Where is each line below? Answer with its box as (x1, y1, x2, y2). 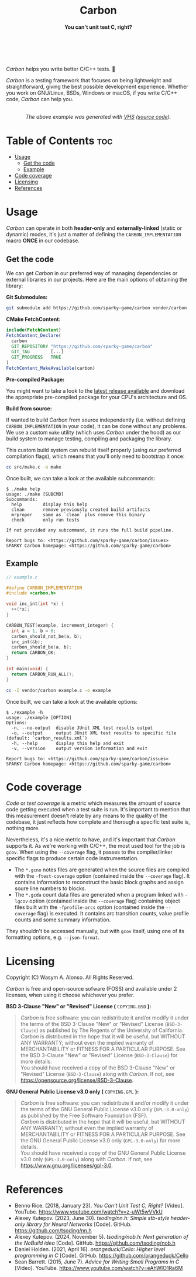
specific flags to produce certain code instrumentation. (6, 855, 139, 862)
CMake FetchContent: (6, 315, 61, 323)
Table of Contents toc (6, 134, 113, 147)
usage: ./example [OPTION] (6, 714, 72, 720)
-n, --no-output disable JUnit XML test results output (11, 725, 153, 731)
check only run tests (11, 517, 80, 523)
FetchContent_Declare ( (6, 332, 61, 338)
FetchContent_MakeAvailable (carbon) (6, 365, 95, 372)
